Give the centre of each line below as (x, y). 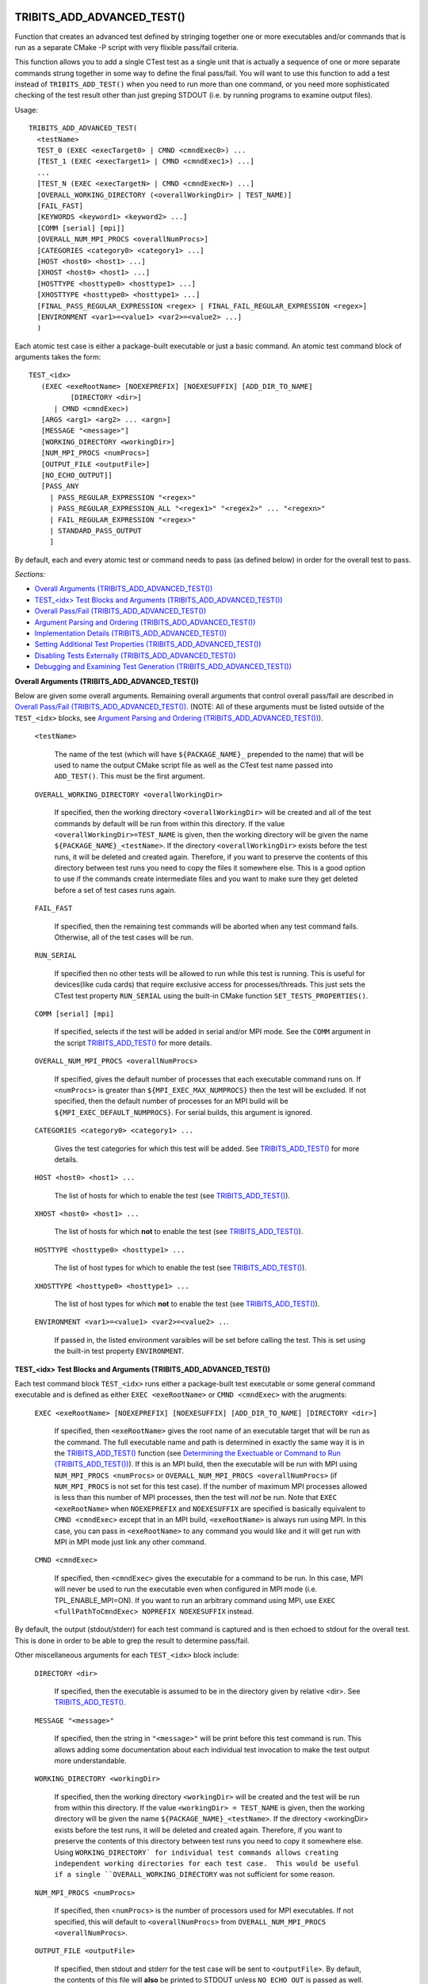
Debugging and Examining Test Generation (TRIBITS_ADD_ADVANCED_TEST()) (163, 667)
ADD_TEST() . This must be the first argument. (130, 776)
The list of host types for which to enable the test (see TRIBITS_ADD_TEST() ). (180, 1268)
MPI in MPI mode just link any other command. (130, 1542)
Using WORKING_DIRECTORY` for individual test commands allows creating (197, 1852)
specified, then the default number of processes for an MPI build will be (171, 1101)
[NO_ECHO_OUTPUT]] (76, 475)
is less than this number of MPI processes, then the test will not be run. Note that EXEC (195, 1498)
